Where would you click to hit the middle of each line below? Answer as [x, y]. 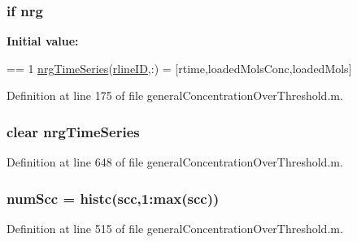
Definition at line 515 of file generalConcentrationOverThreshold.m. [175, 229]
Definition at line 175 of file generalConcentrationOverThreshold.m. [175, 95]
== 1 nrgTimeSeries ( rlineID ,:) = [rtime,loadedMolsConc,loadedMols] [179, 68]
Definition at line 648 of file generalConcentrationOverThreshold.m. [175, 162]
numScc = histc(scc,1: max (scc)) [113, 198]
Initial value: [43, 41]
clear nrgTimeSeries [73, 131]
